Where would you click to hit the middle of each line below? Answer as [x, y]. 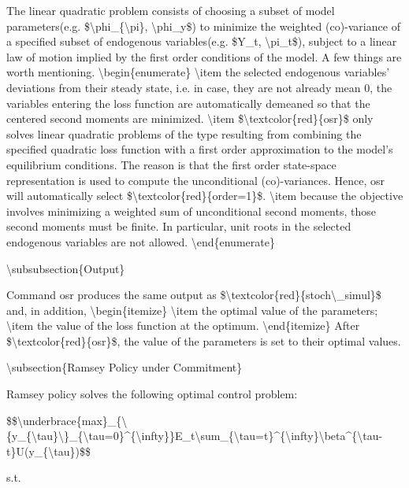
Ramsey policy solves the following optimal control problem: [152, 394]
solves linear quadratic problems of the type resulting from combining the [184, 133]
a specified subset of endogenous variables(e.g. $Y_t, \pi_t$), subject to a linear [202, 41]
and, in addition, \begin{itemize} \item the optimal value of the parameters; [192, 310]
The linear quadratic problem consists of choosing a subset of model [171, 10]
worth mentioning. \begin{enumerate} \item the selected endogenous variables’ [198, 72]
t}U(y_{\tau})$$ [48, 451]
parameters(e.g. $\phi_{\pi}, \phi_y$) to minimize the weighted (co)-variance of [203, 26]
